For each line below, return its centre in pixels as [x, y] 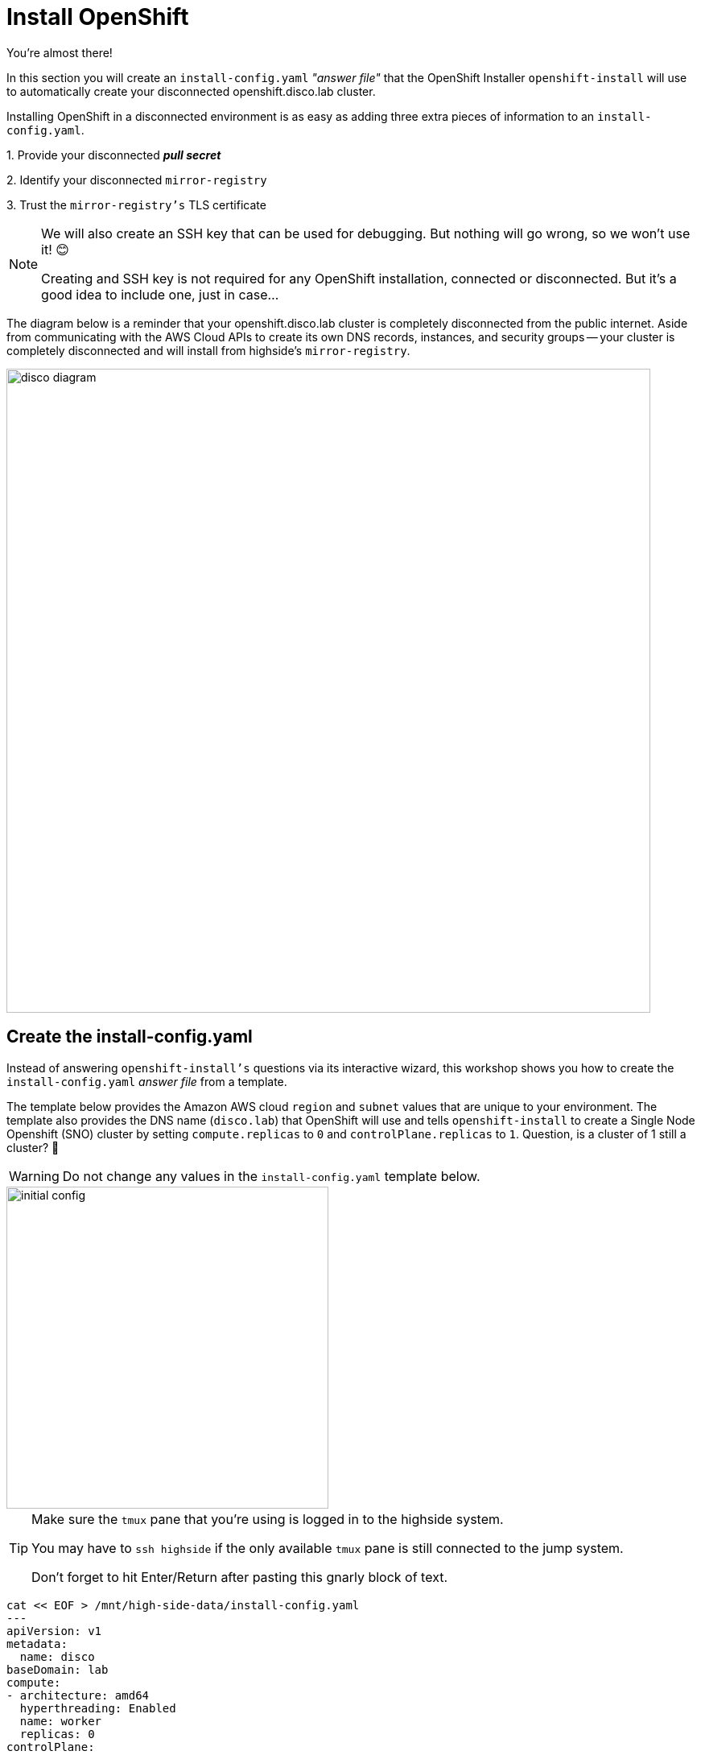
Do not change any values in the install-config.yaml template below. [271, 1176]
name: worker [61, 1721]
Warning [34, 1176]
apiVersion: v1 [54, 1631]
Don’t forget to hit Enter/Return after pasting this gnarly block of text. [240, 1577]
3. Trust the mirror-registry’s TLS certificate [136, 204]
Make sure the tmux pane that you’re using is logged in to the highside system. [268, 1519]
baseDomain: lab [58, 1669]
